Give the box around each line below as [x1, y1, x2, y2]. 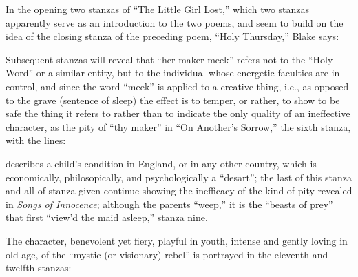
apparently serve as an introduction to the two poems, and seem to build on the [6, 15, 344, 30]
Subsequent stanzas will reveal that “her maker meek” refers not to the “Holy [6, 52, 333, 66]
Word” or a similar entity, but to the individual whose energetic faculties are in [6, 65, 340, 80]
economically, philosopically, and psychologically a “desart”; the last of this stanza [6, 170, 352, 184]
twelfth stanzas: [6, 260, 72, 275]
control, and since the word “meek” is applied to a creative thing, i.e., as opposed [6, 79, 349, 93]
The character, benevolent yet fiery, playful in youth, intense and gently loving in [6, 233, 348, 247]
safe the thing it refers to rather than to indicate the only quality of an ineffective [6, 106, 350, 121]
